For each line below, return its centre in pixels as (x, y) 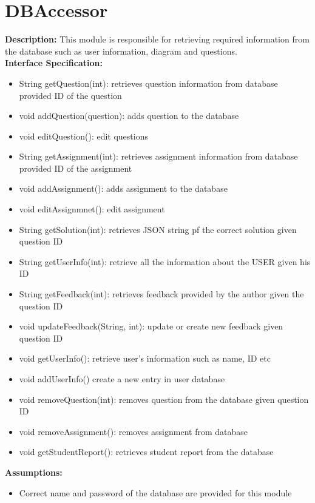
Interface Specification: (54, 63)
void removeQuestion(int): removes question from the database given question (164, 399)
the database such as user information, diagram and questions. (121, 51)
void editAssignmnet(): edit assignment (92, 209)
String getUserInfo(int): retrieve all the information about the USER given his (165, 261)
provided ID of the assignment (76, 168)
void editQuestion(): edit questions (83, 136)
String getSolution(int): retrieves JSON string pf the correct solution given (158, 229)
